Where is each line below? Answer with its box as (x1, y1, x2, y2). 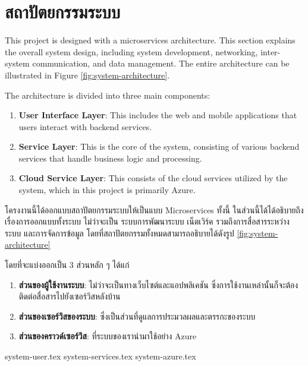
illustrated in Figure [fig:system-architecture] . (5, 68, 170, 81)
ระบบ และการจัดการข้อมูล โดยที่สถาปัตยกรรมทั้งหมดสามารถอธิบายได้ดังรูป (5, 226, 234, 239)
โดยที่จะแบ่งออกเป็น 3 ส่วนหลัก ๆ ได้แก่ (5, 258, 130, 271)
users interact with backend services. (18, 120, 152, 132)
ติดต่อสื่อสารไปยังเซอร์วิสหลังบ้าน (18, 290, 121, 302)
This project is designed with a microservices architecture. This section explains (5, 34, 296, 46)
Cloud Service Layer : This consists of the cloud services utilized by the (18, 172, 288, 184)
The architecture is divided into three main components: (5, 89, 210, 101)
